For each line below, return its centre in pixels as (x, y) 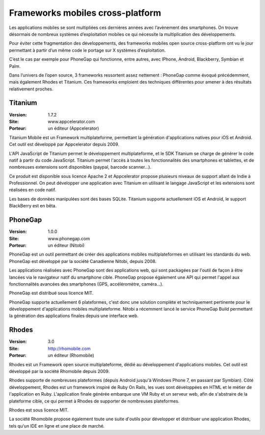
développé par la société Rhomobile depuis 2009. (59, 371)
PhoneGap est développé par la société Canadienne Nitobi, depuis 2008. (83, 261)
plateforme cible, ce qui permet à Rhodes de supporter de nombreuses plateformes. (94, 401)
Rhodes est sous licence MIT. (39, 410)
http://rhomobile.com (69, 348)
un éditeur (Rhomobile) (71, 355)
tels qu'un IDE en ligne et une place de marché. (57, 426)
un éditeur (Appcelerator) (73, 128)
